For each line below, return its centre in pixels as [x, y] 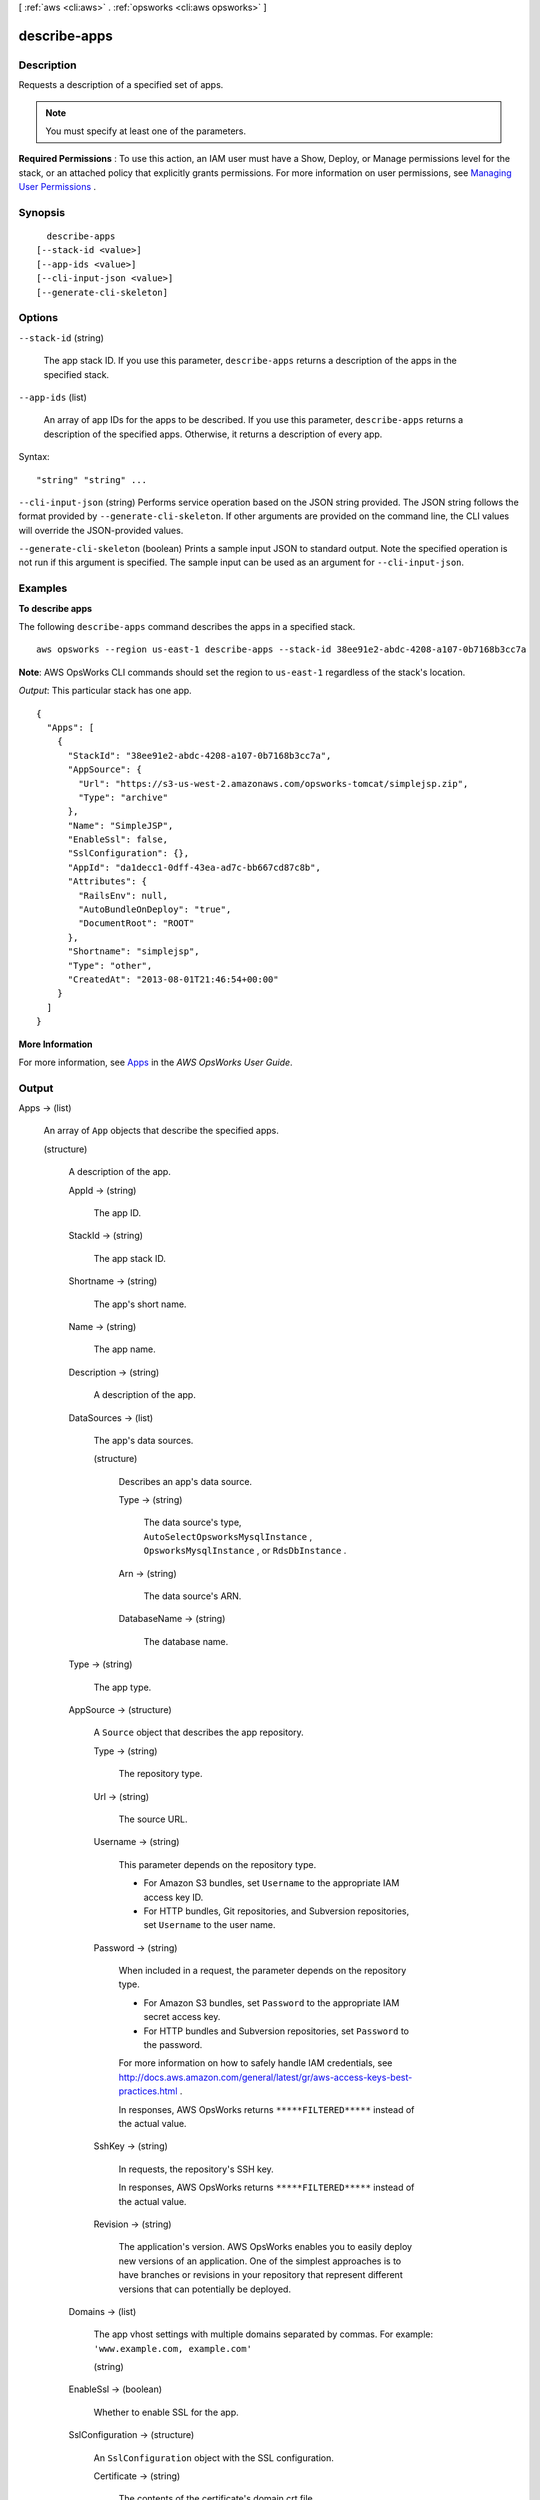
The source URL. [153, 1819]
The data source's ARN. [192, 1596]
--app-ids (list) [52, 397]
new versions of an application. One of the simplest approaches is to [260, 2261]
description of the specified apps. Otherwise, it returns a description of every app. [213, 434]
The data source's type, [192, 1522]
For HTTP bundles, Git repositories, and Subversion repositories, [276, 1911]
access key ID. [173, 1897]
